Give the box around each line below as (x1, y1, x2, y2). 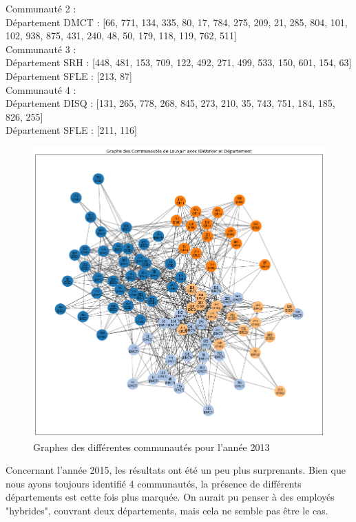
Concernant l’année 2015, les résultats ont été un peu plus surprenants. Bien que (6, 463, 346, 477)
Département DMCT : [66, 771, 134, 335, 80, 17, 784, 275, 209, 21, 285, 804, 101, (6, 14, 348, 29)
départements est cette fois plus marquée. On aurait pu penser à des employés (6, 490, 335, 504)
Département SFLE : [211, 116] (6, 123, 137, 137)
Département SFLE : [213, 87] (6, 68, 132, 83)
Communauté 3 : (6, 41, 76, 56)
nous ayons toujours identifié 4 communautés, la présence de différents (6, 476, 302, 490)
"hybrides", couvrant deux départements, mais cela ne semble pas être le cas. (6, 503, 328, 517)
